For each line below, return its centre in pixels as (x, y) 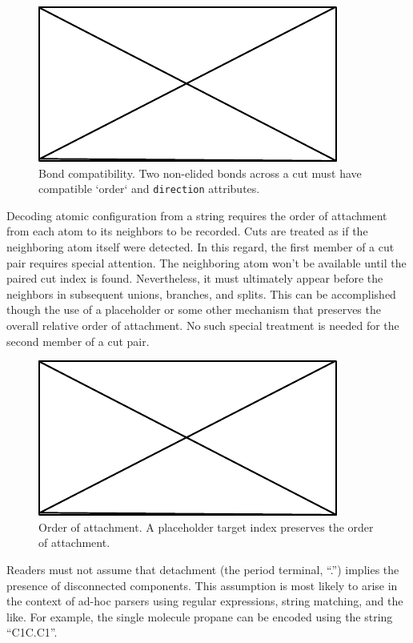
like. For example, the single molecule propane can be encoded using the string (200, 616)
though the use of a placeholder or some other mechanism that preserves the (194, 309)
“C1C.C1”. (32, 632)
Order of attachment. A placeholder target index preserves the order (206, 526)
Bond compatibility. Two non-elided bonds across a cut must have (200, 173)
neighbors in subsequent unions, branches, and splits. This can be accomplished (201, 293)
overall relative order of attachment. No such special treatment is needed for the (203, 325)
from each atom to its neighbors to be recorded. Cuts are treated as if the (187, 231)
